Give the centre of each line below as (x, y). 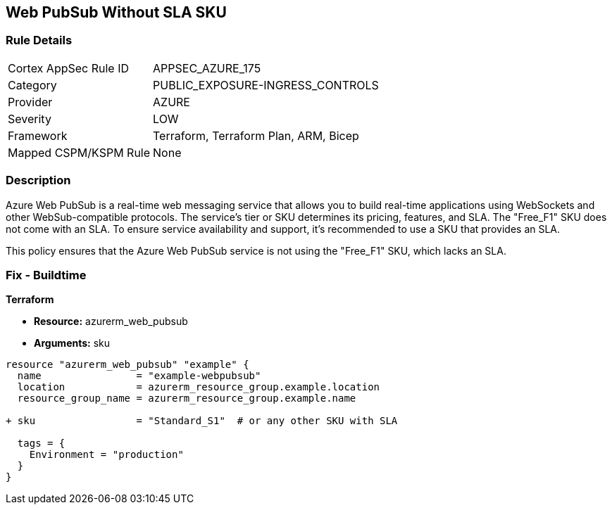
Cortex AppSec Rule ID (69, 68)
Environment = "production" (106, 455)
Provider (30, 102)
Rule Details (39, 40)
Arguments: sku (72, 343)
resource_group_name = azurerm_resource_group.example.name (187, 399)
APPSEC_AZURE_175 (207, 68)
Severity (30, 119)
